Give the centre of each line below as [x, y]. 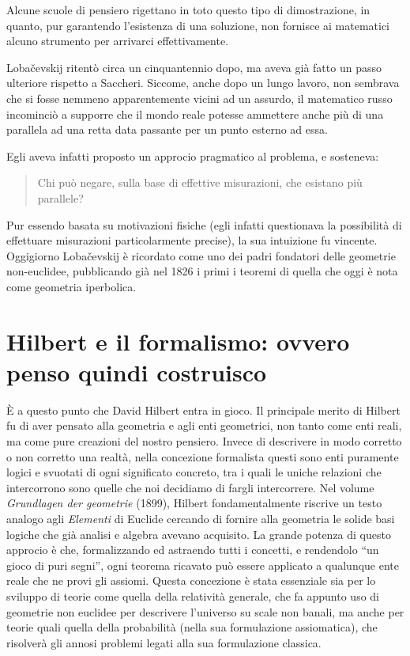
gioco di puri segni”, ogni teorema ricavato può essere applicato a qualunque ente [203, 565]
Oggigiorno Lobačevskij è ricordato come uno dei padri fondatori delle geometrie [201, 255]
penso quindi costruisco [137, 372]
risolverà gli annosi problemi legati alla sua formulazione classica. [164, 642]
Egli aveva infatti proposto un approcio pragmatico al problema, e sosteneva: [193, 155]
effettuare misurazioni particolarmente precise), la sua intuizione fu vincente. [192, 240]
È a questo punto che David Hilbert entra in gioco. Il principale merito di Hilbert [203, 410]
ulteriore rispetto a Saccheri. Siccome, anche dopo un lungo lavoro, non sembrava [203, 83]
